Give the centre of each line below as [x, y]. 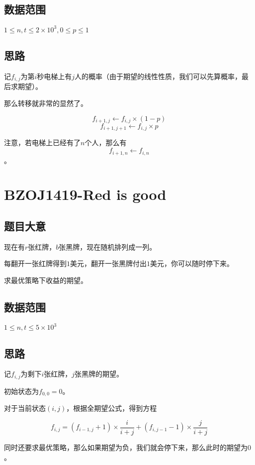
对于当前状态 [25, 408]
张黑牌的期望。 [99, 374]
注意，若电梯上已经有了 [42, 142]
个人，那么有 [106, 142]
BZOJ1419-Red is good [85, 194]
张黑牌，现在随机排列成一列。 [108, 246]
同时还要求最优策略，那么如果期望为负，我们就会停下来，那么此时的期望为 [126, 447]
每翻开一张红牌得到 [35, 263]
